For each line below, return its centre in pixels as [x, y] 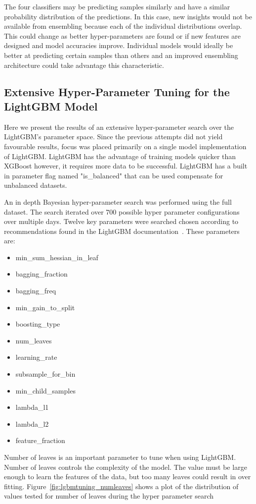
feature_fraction [40, 440]
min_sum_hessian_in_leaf [57, 257]
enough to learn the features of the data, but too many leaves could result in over [128, 476]
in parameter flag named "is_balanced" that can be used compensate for [114, 175]
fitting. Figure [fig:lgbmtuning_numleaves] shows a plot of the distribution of [121, 486]
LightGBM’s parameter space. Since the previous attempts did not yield [113, 137]
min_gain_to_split [45, 307]
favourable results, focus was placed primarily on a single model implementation [125, 146]
